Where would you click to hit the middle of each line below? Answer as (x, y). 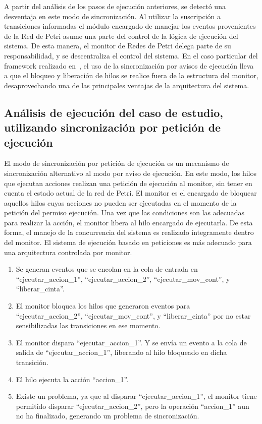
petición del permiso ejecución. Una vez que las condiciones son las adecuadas (124, 213)
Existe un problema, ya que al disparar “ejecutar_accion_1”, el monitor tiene (136, 396)
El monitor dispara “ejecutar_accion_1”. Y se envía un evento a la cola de (131, 342)
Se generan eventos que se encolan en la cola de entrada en (107, 269)
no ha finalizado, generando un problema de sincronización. (108, 416)
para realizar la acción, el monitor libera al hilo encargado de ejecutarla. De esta (128, 222)
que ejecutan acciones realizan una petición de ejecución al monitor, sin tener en (128, 183)
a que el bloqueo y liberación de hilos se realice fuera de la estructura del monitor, (131, 75)
